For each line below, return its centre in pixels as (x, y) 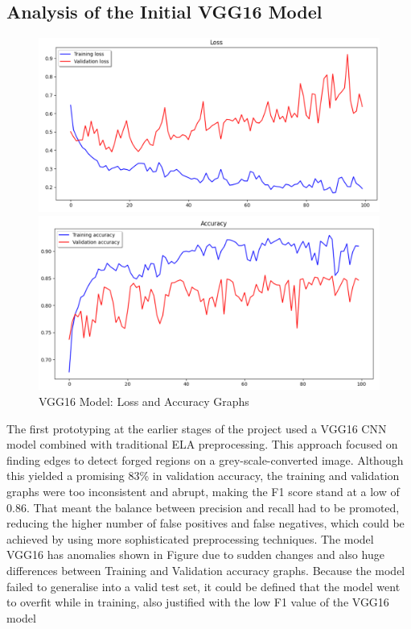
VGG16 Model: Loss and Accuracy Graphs (144, 401)
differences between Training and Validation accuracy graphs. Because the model (206, 571)
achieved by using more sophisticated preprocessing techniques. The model (190, 538)
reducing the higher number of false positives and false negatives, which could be (205, 523)
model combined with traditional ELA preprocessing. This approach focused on (202, 444)
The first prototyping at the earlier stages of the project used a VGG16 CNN (197, 428)
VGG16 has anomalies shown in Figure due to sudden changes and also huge (195, 555)
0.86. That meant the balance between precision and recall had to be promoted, (203, 507)
